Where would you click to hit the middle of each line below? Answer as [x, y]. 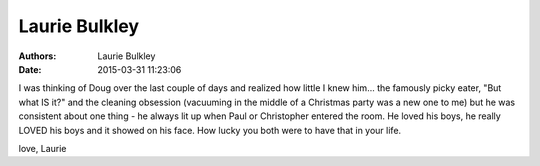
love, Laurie [42, 148]
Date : [30, 69]
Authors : [37, 56]
